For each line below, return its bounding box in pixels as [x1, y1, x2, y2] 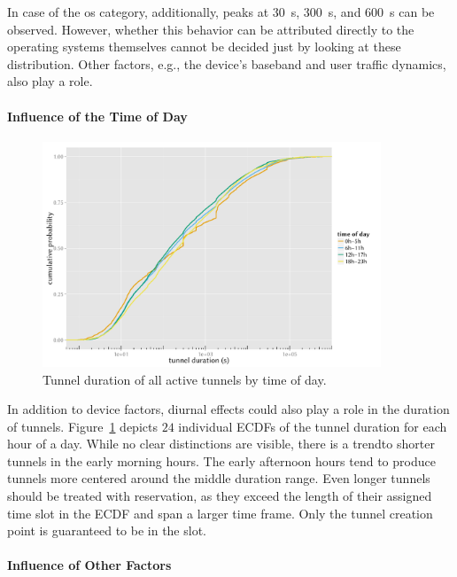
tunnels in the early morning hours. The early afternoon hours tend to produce [7, 451, 436, 470]
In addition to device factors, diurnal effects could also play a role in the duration [7, 400, 450, 418]
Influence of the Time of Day [7, 106, 188, 125]
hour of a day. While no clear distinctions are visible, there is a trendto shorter [7, 434, 435, 453]
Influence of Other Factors [7, 556, 172, 574]
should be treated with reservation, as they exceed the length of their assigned [7, 487, 432, 505]
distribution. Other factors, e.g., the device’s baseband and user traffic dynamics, [7, 54, 446, 73]
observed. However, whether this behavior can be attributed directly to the [7, 19, 414, 38]
